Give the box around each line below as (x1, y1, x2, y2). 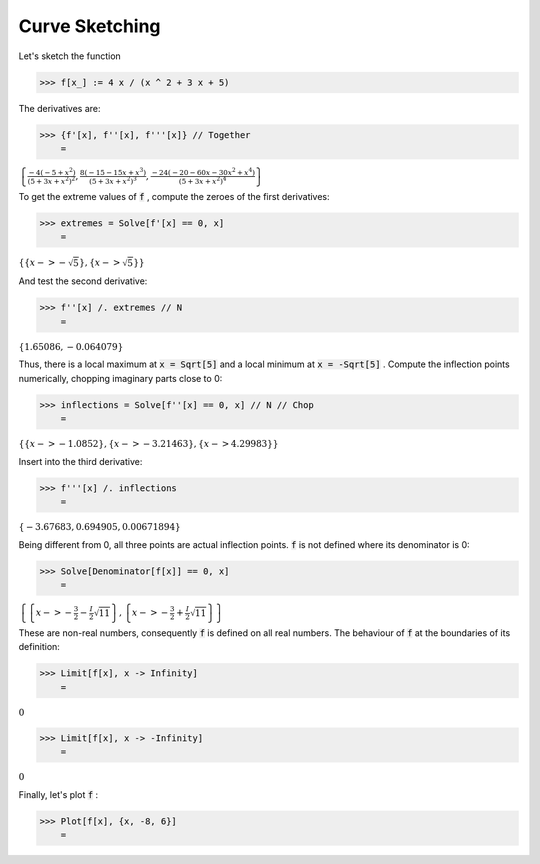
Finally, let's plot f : (18, 788, 99, 800)
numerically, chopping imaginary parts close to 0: (18, 372, 223, 384)
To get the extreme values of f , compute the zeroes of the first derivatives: (18, 190, 330, 202)
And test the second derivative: (18, 275, 148, 287)
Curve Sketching (18, 15, 161, 37)
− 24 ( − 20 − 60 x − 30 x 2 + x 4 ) (151, 166, 255, 178)
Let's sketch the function (18, 50, 122, 62)
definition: (18, 641, 60, 653)
